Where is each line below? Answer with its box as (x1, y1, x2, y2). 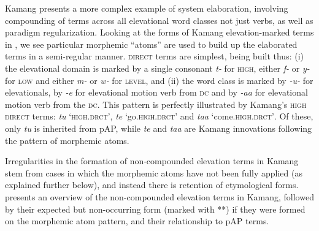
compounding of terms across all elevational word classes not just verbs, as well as (5, 13, 313, 26)
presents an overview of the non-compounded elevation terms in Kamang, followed (5, 190, 314, 203)
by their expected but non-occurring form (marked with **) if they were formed (5, 202, 306, 215)
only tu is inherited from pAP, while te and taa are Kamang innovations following (5, 121, 312, 134)
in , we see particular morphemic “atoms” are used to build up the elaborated (5, 37, 298, 50)
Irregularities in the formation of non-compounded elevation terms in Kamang (5, 154, 299, 167)
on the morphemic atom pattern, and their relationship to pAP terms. (5, 214, 269, 227)
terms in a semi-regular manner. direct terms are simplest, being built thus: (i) (5, 50, 304, 62)
